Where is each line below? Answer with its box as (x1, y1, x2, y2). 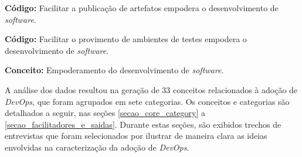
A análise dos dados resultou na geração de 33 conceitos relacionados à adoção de (5, 83, 298, 95)
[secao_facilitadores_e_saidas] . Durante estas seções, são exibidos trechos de (5, 118, 281, 130)
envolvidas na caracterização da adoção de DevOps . (5, 141, 189, 153)
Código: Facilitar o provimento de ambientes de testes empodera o (5, 33, 247, 45)
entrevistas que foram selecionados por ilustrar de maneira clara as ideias (5, 129, 267, 142)
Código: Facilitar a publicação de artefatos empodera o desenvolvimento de (5, 2, 279, 13)
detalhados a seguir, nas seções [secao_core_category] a (5, 107, 205, 119)
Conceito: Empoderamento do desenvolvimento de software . (5, 64, 224, 76)
